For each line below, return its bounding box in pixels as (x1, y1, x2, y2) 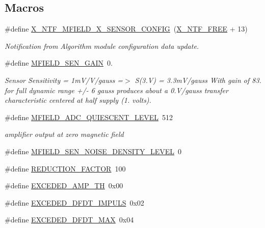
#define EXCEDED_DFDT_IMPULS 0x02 (5, 197, 144, 208)
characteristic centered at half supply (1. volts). (5, 95, 151, 105)
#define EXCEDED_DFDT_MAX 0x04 (5, 214, 134, 225)
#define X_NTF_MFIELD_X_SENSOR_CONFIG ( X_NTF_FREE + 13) (5, 23, 248, 34)
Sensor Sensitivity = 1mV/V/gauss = (5, 74, 123, 85)
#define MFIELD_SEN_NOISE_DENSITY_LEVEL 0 (5, 146, 181, 156)
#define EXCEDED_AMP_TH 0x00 (5, 180, 123, 191)
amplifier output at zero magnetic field (5, 129, 124, 139)
